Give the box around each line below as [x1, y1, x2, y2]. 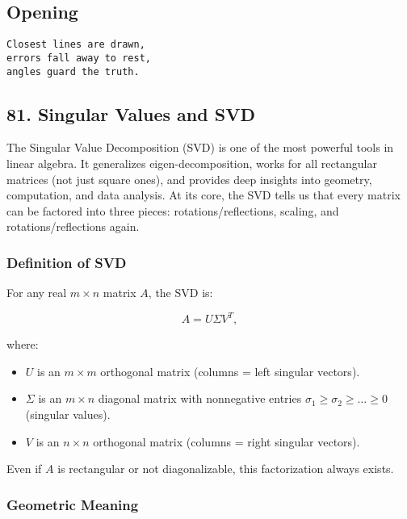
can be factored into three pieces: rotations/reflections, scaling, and [6, 202, 339, 219]
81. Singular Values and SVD [6, 101, 255, 126]
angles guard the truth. [6, 65, 140, 77]
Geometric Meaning [6, 494, 139, 514]
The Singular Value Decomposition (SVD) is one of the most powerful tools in [6, 139, 394, 156]
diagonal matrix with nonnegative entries [98, 390, 302, 407]
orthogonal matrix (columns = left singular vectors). [100, 362, 360, 379]
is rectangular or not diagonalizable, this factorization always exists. [57, 460, 394, 477]
